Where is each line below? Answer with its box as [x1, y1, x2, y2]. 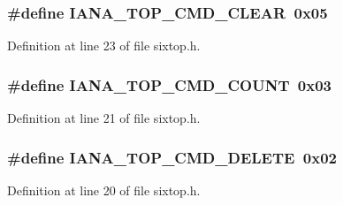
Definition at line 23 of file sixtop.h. [7, 36, 201, 55]
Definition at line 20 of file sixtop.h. [7, 180, 201, 199]
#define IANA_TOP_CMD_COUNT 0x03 [7, 73, 332, 95]
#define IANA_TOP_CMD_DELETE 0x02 [7, 146, 337, 168]
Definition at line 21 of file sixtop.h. [7, 109, 201, 127]
